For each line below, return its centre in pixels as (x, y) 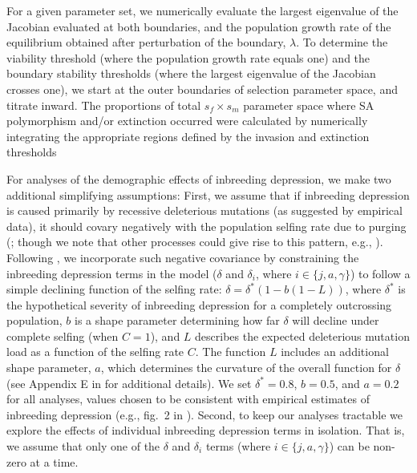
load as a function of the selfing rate (95, 352)
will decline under (336, 320)
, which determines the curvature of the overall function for (246, 368)
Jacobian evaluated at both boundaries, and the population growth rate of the (199, 26)
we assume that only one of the (83, 446)
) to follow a (380, 273)
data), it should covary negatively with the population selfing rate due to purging (206, 226)
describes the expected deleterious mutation (302, 336)
